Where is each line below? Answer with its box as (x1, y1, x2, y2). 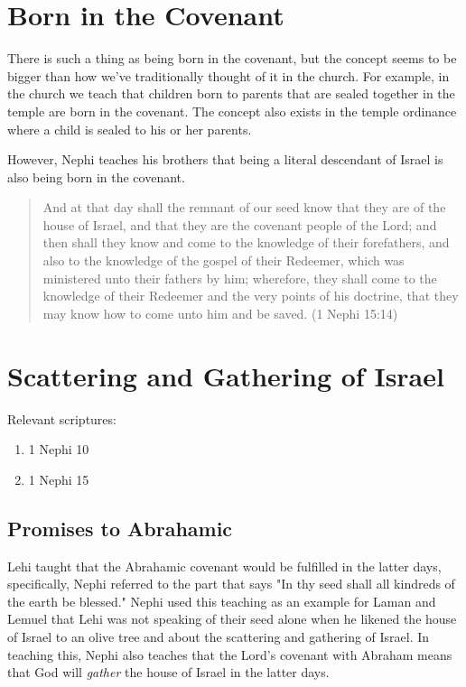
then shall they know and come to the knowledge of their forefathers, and (42, 233, 450, 252)
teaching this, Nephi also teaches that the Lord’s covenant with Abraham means (7, 645, 452, 664)
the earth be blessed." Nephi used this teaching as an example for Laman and (7, 591, 436, 610)
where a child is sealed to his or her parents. (7, 119, 252, 138)
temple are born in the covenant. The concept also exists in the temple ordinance (7, 101, 457, 120)
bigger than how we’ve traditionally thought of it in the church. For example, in (7, 66, 450, 85)
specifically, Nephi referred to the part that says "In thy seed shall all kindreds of (7, 574, 455, 593)
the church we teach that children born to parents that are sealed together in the (7, 84, 455, 103)
